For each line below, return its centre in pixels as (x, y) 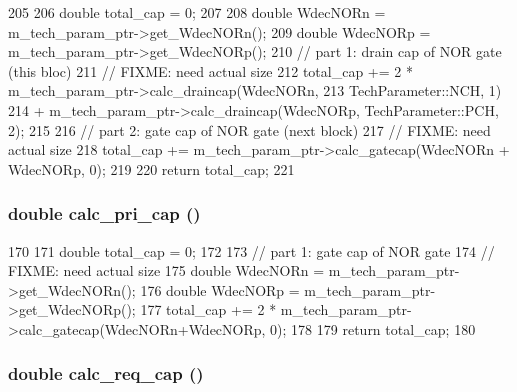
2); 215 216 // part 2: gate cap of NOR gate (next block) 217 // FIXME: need (249, 129)
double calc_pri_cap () (104, 213)
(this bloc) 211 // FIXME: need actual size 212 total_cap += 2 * (210, 70)
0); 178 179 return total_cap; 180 (373, 328)
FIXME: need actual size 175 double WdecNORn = (166, 270)
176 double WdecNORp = (220, 289)
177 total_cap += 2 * (208, 309)
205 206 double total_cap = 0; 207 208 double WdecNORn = (197, 12)
